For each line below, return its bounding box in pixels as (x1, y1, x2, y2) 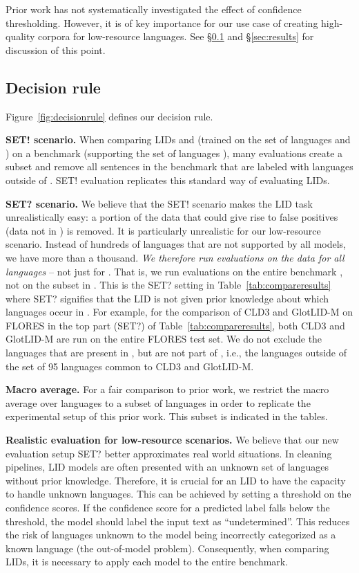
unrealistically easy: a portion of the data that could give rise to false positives (6, 210, 338, 224)
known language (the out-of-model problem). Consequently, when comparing (6, 540, 329, 555)
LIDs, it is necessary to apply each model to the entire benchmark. (6, 554, 289, 569)
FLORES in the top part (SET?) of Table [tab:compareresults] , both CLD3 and (6, 318, 345, 332)
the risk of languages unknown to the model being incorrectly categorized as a (6, 527, 336, 542)
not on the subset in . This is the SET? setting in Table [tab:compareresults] (6, 278, 331, 292)
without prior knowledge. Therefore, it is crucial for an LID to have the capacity (6, 473, 346, 487)
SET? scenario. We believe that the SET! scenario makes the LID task (6, 196, 313, 210)
